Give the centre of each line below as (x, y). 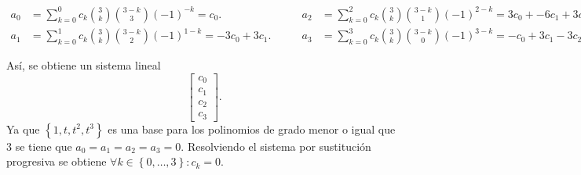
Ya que (23, 129)
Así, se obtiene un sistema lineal (84, 65)
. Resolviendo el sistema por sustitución (276, 146)
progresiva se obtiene (57, 161)
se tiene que (44, 146)
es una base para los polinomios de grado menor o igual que (252, 129)
